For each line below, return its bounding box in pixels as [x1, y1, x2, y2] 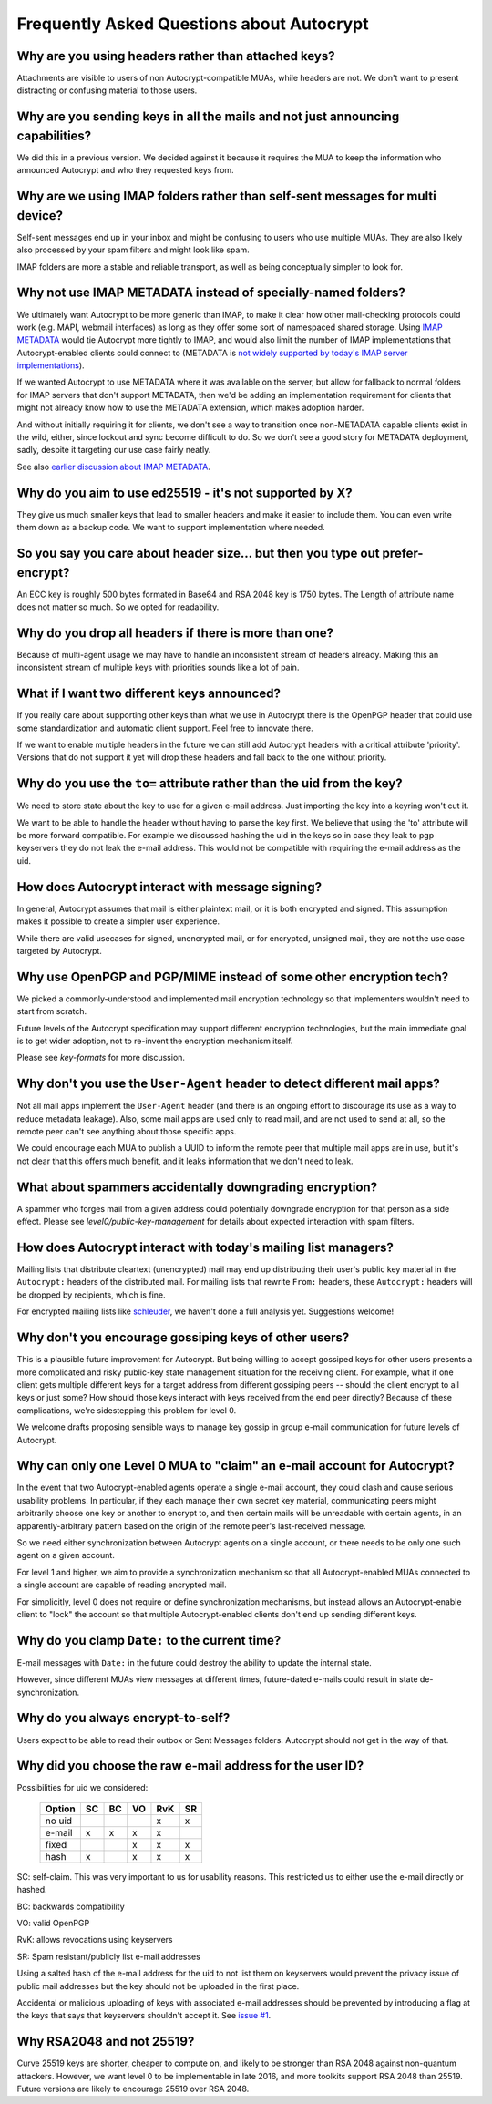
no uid [45, 1814, 73, 1827]
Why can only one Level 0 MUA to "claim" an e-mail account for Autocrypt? [16, 1458, 456, 1473]
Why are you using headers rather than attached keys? [16, 48, 336, 64]
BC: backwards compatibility [16, 1901, 125, 1912]
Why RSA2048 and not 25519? [16, 2034, 195, 2049]
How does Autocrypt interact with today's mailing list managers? [16, 1239, 394, 1255]
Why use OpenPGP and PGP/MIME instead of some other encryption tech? [16, 969, 449, 984]
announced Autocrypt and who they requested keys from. [16, 165, 234, 176]
